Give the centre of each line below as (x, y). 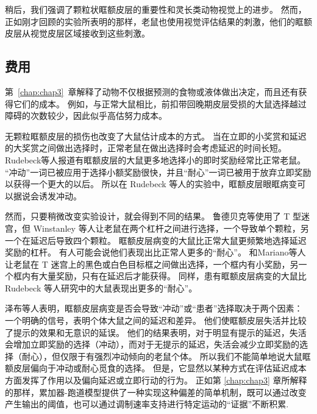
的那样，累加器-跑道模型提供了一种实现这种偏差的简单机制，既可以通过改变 (156, 392)
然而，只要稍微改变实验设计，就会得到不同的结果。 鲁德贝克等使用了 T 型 (153, 216)
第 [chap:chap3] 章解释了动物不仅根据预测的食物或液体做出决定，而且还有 (152, 91)
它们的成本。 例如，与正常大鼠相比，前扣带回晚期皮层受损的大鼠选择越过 (160, 103)
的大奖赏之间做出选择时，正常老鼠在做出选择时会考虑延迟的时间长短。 (146, 148)
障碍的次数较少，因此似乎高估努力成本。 (86, 116)
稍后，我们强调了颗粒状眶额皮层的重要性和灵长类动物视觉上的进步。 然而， (156, 9)
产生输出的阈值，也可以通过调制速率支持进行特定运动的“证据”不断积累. (147, 404)
